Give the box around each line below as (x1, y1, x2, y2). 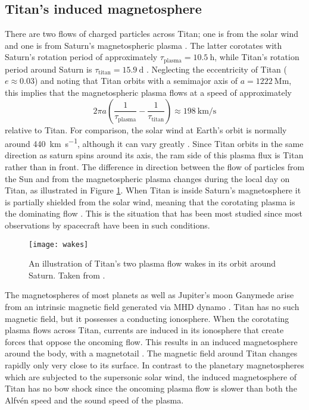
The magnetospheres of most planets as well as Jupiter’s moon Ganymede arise (5, 289, 294, 301)
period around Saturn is (5, 62, 92, 75)
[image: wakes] (29, 240, 89, 249)
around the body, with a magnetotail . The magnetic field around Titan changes (5, 347, 298, 359)
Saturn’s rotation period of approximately (5, 51, 158, 63)
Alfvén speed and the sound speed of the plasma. (5, 393, 184, 406)
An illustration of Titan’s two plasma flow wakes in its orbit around (29, 257, 276, 270)
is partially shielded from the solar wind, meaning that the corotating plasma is (5, 195, 295, 208)
